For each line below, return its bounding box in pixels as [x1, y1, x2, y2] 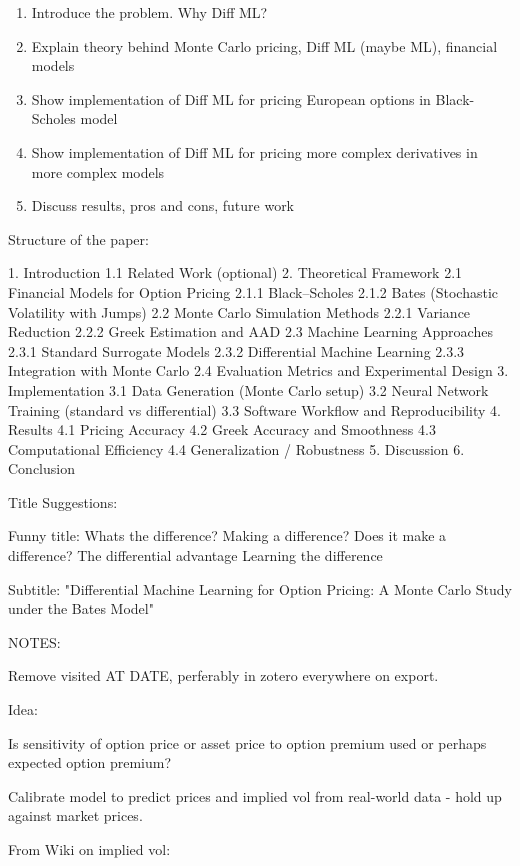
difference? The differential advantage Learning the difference [8, 545, 383, 566]
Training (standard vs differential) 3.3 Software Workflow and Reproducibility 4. [8, 399, 501, 420]
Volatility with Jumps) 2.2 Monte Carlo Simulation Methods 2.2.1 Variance [8, 301, 471, 322]
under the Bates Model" [8, 598, 154, 619]
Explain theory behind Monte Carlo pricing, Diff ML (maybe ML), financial [31, 35, 498, 56]
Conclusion [8, 458, 75, 479]
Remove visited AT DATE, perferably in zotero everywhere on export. [8, 665, 439, 686]
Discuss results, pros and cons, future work [31, 195, 295, 216]
